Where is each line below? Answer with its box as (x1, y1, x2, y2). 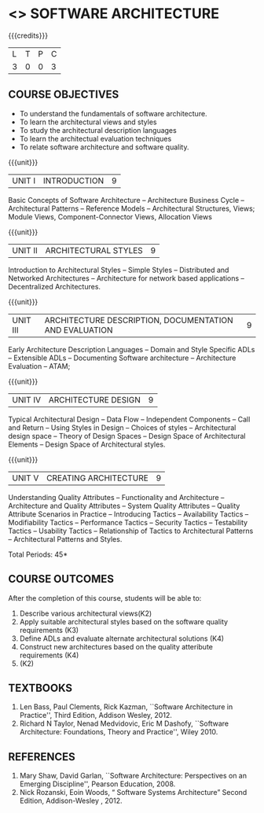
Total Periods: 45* (8, 550, 68, 559)
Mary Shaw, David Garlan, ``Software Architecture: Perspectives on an (19, 771, 247, 781)
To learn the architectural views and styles (19, 117, 157, 127)
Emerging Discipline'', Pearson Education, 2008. (19, 779, 176, 789)
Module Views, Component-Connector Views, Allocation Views (8, 212, 212, 221)
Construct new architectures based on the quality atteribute (19, 642, 214, 651)
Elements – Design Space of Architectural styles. (8, 440, 166, 449)
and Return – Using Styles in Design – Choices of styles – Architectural (8, 422, 236, 432)
